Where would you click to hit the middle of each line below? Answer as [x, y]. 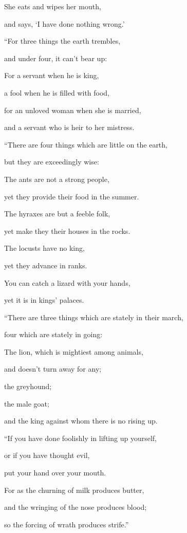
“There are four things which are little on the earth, [86, 144]
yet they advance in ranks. [46, 265]
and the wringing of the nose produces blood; [76, 507]
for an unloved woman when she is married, [73, 110]
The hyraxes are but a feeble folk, [57, 214]
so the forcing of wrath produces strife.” [67, 524]
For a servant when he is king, [52, 75]
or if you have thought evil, [47, 455]
